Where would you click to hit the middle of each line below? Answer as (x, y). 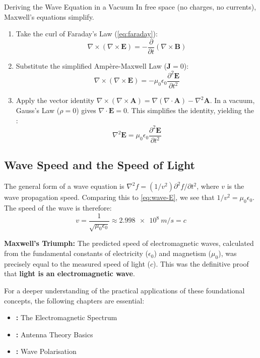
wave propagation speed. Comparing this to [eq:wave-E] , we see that (109, 197)
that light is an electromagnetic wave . (70, 273)
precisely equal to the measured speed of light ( (77, 263)
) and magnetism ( (183, 253)
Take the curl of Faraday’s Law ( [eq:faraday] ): (87, 34)
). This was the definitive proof (201, 263)
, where (208, 186)
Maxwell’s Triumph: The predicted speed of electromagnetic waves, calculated (129, 243)
